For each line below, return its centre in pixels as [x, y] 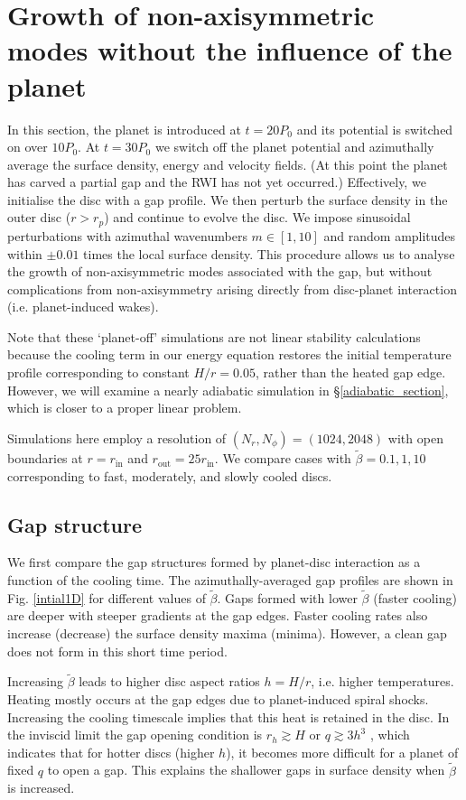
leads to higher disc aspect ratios [169, 681]
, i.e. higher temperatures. [382, 681]
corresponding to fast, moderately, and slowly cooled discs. [170, 475]
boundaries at [45, 458]
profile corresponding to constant [98, 372]
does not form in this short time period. [117, 651]
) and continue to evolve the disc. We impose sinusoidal [257, 217]
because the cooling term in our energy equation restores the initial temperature [229, 354]
